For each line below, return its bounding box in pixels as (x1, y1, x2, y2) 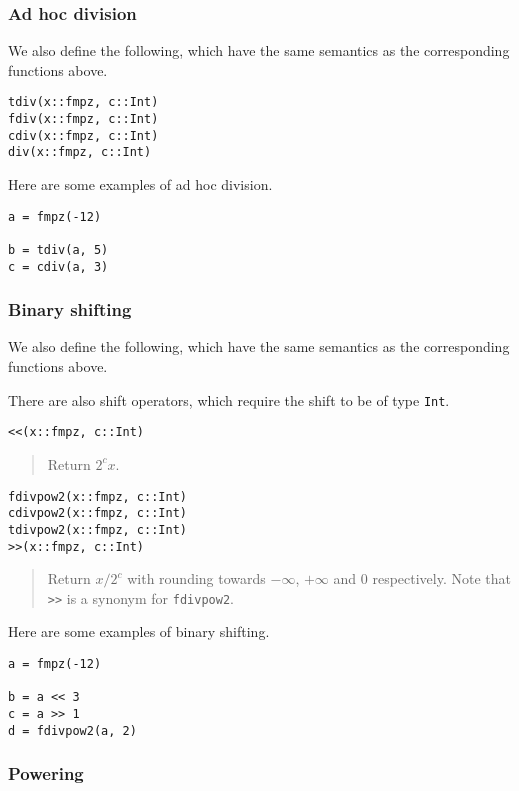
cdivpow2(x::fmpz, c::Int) (8, 506, 187, 521)
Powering (8, 761, 84, 786)
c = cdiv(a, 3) (8, 259, 109, 274)
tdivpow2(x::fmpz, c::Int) (8, 522, 187, 537)
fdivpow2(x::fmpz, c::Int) (8, 489, 187, 504)
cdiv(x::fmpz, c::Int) (8, 128, 159, 143)
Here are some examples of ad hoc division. (8, 174, 273, 195)
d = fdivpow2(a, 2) (8, 723, 137, 738)
